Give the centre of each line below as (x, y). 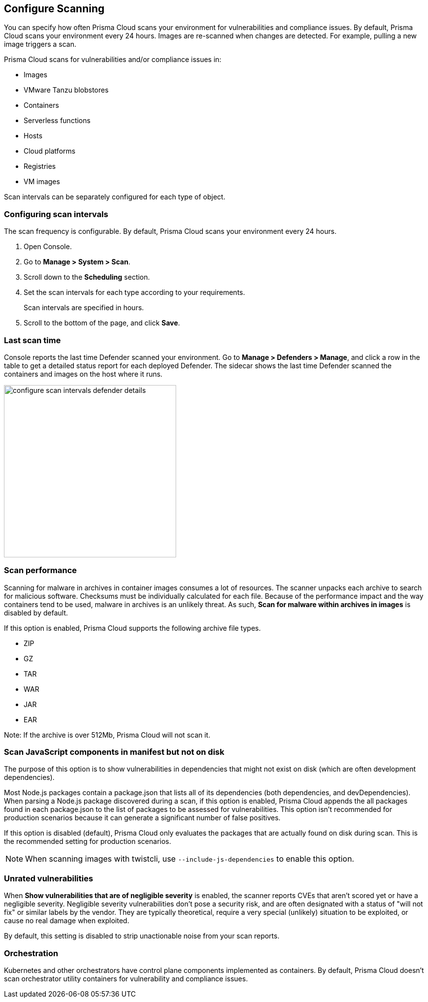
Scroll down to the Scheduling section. (87, 277)
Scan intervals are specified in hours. (84, 308)
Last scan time (32, 340)
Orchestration (31, 953)
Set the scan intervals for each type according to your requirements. (134, 292)
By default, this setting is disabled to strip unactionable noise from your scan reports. (142, 936)
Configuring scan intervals (56, 214)
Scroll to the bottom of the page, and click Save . (102, 323)
